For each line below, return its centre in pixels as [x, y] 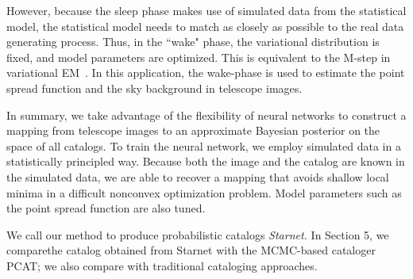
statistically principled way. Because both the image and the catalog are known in [206, 161]
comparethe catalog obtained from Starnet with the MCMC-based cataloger [191, 250]
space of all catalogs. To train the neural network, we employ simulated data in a [204, 145]
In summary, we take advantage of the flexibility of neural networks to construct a [206, 115]
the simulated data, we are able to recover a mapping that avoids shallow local [198, 176]
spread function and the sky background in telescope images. [154, 88]
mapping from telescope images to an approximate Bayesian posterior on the [193, 130]
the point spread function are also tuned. [106, 208]
